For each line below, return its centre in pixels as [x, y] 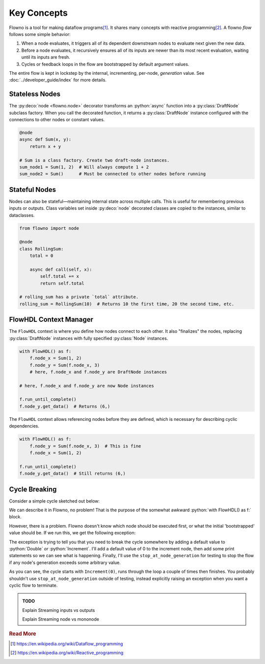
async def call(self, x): [61, 269]
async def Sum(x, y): [45, 140]
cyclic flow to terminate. [33, 585]
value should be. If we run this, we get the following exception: [72, 533]
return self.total [62, 283]
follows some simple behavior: [40, 34]
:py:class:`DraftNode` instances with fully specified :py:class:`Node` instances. [89, 338]
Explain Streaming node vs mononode [61, 619]
